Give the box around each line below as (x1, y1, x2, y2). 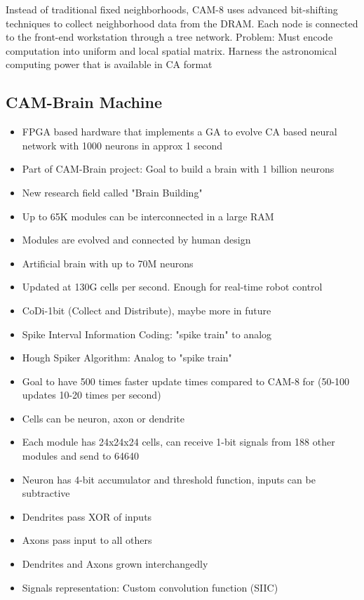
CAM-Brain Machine (6, 91, 163, 113)
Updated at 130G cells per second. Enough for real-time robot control (22, 279, 323, 294)
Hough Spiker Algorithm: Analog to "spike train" (22, 350, 232, 365)
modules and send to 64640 (22, 448, 140, 463)
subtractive (22, 486, 70, 500)
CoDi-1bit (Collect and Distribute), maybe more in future (22, 302, 271, 317)
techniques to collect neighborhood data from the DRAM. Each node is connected (6, 15, 358, 30)
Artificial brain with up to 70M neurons (22, 255, 194, 270)
